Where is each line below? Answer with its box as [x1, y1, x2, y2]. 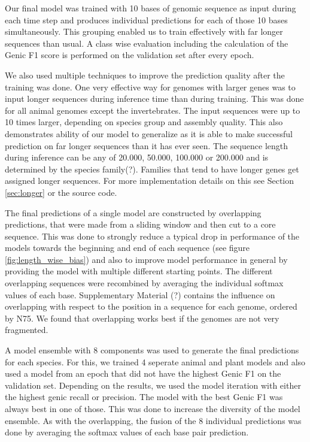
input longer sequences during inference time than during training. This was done [5, 92, 304, 105]
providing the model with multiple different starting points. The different [5, 265, 273, 277]
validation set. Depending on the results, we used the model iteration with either [5, 379, 301, 391]
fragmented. [5, 323, 48, 336]
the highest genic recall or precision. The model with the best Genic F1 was [5, 390, 283, 403]
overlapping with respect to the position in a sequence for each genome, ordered [5, 300, 297, 313]
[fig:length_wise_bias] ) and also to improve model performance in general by [5, 253, 288, 265]
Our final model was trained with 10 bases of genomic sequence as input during [5, 2, 296, 14]
